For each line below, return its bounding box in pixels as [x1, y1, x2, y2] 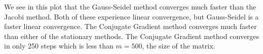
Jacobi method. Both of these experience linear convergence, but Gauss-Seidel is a [4, 11, 259, 21]
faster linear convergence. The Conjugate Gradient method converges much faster [4, 21, 257, 31]
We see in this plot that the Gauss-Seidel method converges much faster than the [4, 1, 256, 11]
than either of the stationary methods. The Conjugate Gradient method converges [4, 30, 259, 41]
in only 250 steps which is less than [4, 40, 114, 51]
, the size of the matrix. [142, 40, 215, 51]
